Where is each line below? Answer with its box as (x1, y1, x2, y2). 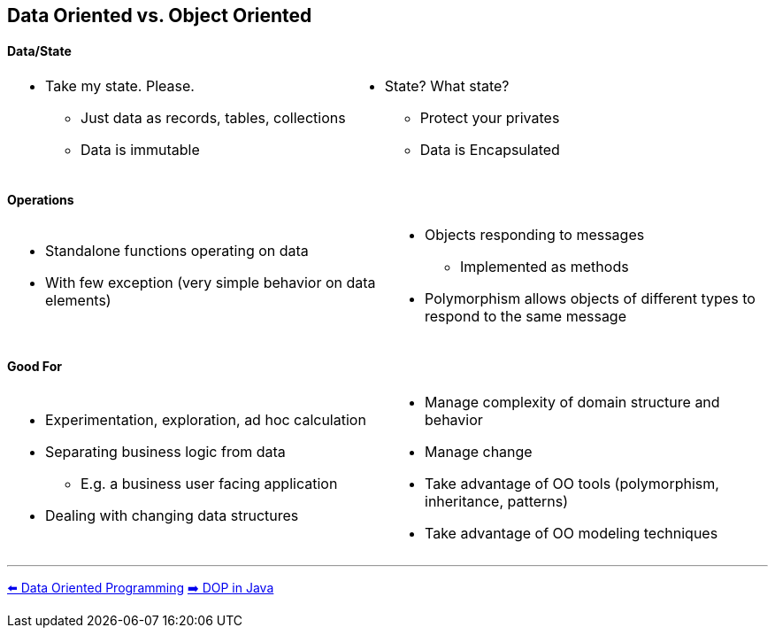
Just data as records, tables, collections (81, 109, 346, 128)
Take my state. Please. (45, 77, 195, 96)
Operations (7, 191, 74, 207)
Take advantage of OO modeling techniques (425, 523, 718, 542)
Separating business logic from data (45, 442, 286, 461)
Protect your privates (419, 109, 560, 128)
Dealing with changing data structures (45, 506, 299, 524)
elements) (45, 291, 111, 310)
